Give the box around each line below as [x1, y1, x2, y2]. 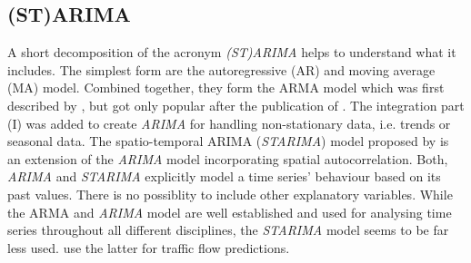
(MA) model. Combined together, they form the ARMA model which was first [7, 78, 445, 97]
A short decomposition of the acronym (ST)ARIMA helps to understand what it [7, 43, 456, 62]
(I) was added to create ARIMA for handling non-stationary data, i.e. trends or [7, 113, 451, 132]
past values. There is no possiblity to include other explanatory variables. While [7, 184, 453, 203]
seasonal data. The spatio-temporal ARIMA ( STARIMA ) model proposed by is [7, 131, 449, 151]
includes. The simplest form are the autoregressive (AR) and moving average [7, 60, 436, 79]
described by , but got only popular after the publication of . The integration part [7, 95, 465, 114]
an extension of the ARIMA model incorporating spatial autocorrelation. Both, [7, 149, 448, 168]
